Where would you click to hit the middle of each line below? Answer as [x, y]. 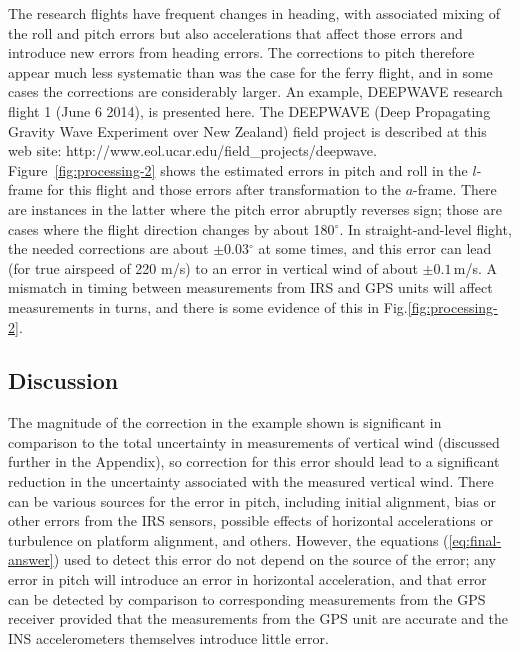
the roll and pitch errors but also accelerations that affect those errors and [235, 32]
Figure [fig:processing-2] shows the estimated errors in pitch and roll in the [238, 169]
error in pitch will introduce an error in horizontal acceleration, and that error [247, 579]
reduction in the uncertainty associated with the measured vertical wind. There [251, 481]
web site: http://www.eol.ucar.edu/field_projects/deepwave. [192, 150]
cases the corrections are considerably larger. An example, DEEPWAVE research [255, 91]
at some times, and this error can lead [375, 248]
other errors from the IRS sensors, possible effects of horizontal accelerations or [250, 520]
